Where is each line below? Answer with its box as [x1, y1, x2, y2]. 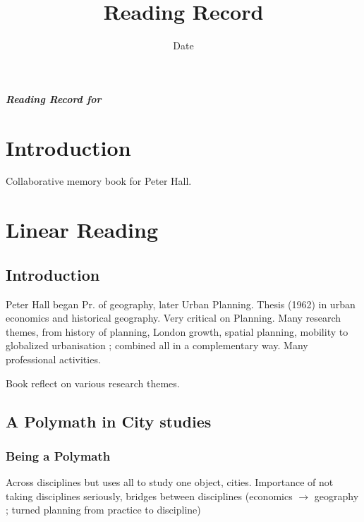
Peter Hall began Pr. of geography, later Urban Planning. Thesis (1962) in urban [6, 296, 356, 311]
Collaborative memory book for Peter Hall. [6, 174, 192, 188]
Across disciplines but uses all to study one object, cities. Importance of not [6, 475, 334, 490]
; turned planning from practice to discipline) [6, 502, 201, 517]
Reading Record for [6, 91, 102, 106]
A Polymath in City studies [6, 410, 212, 432]
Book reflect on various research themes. [6, 375, 180, 390]
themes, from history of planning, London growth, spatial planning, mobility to [6, 324, 348, 339]
